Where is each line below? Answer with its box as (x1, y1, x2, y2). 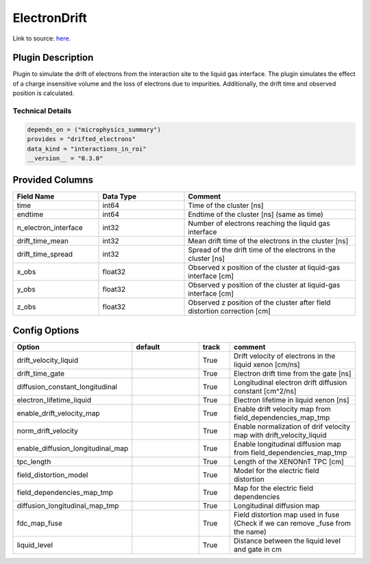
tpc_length (16, 457, 51, 466)
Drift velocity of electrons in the (234, 351, 336, 361)
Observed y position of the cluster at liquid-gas (188, 281, 341, 290)
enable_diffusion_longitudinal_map (16, 444, 129, 453)
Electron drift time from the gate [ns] (234, 368, 351, 378)
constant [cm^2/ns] (234, 386, 297, 396)
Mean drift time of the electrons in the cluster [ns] (188, 236, 349, 246)
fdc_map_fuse (16, 518, 63, 528)
